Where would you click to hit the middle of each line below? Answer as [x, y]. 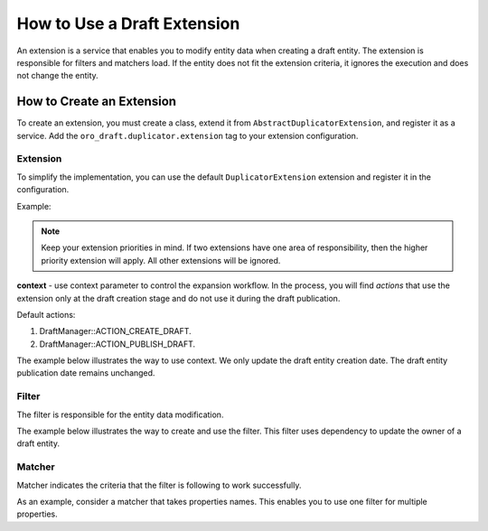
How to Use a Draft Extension [128, 23]
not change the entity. [57, 76]
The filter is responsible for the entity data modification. [120, 415]
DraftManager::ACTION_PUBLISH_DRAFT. [117, 344]
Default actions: [46, 314]
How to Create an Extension [96, 102]
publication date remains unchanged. [86, 373]
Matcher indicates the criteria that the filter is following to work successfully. [159, 485]
